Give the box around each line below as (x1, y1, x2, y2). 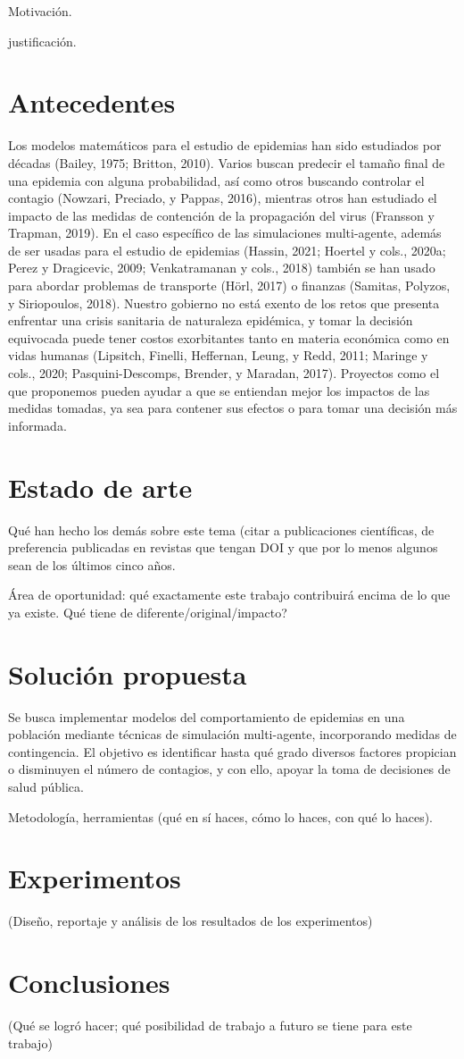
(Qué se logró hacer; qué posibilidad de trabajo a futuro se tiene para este (8, 1016, 412, 1035)
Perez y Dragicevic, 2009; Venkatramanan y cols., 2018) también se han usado (8, 258, 435, 277)
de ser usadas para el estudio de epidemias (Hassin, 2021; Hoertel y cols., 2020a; (8, 240, 446, 259)
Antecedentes (8, 84, 176, 121)
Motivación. (8, 2, 72, 20)
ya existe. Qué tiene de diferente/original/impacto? (8, 602, 287, 621)
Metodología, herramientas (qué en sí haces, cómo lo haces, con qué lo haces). (8, 807, 434, 826)
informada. (8, 416, 67, 434)
